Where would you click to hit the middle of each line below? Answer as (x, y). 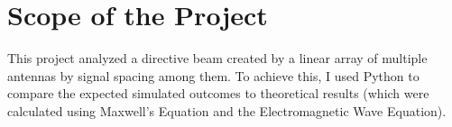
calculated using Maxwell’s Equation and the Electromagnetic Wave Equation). (227, 110)
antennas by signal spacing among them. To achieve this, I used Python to (213, 75)
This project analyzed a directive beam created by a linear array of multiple (217, 58)
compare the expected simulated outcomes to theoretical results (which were (218, 93)
